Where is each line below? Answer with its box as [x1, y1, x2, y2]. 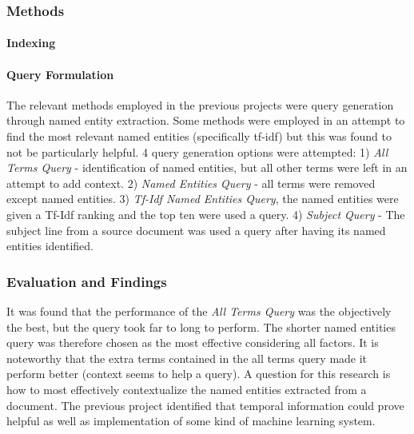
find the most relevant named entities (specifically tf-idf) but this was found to [6, 128, 392, 145]
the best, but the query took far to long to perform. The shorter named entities [6, 318, 396, 335]
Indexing [6, 34, 56, 51]
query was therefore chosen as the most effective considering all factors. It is [6, 334, 379, 351]
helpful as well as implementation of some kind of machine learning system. [6, 412, 376, 429]
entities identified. [6, 237, 94, 254]
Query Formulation [6, 66, 114, 82]
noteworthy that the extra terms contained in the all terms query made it [6, 349, 368, 366]
